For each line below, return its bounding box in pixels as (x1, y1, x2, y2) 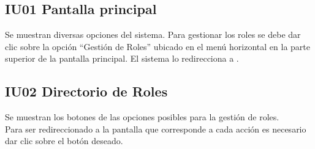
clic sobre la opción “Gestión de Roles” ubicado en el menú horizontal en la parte (5, 40, 310, 53)
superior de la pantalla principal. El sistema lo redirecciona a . (5, 52, 239, 65)
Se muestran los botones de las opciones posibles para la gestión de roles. (5, 111, 279, 123)
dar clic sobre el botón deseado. (5, 134, 123, 147)
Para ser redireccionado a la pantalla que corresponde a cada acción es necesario (5, 122, 306, 135)
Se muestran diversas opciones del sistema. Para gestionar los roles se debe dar (5, 28, 301, 41)
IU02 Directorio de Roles (5, 82, 168, 101)
